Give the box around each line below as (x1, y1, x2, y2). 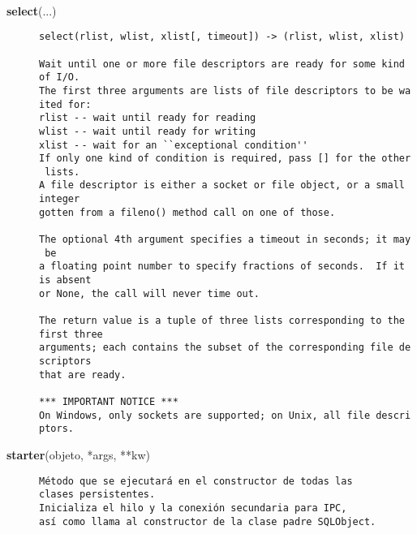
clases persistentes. (39, 489, 156, 501)
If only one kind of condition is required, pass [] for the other (39, 153, 411, 165)
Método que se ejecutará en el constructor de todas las (39, 475, 353, 487)
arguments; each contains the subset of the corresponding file (39, 342, 393, 354)
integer (39, 193, 80, 205)
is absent (39, 274, 92, 286)
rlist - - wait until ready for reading (39, 112, 256, 124)
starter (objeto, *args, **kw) (6, 446, 150, 463)
